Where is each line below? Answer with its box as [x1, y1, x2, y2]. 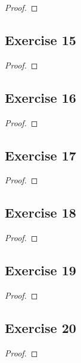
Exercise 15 [5, 30, 76, 49]
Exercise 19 [5, 261, 76, 279]
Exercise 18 [5, 203, 76, 222]
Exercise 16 [5, 88, 76, 106]
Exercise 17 [5, 145, 76, 164]
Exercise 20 [5, 318, 76, 337]
